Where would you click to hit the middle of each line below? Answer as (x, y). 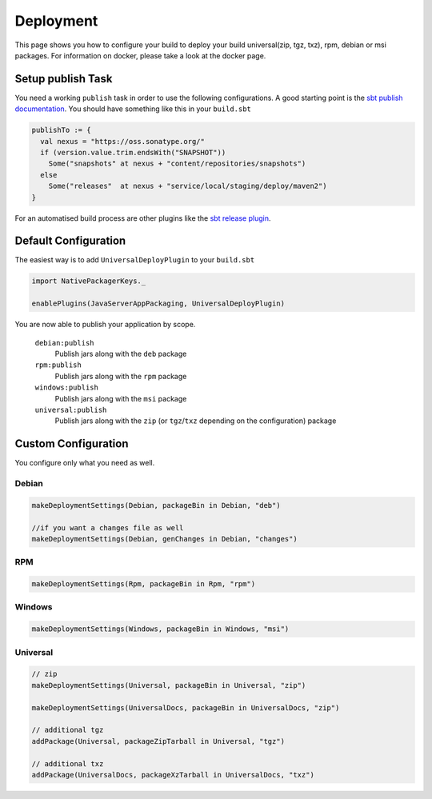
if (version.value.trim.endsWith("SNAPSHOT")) (133, 152)
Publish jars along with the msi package (121, 398)
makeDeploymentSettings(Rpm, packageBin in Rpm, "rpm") (144, 584)
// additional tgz (68, 730)
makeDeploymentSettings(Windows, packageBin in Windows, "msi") (160, 629)
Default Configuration (70, 241)
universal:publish (71, 409)
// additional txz (68, 763)
